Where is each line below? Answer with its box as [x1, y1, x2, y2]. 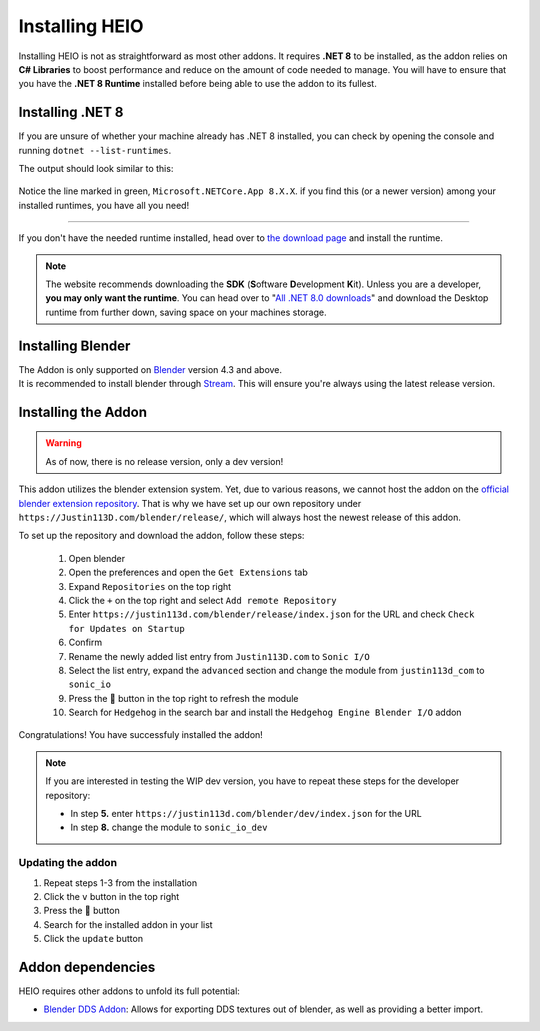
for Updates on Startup [68, 623, 185, 634]
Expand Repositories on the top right [68, 580, 232, 592]
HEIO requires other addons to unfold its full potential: [18, 985, 240, 997]
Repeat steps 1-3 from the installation [43, 876, 198, 889]
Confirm [68, 636, 103, 649]
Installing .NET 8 [18, 104, 124, 121]
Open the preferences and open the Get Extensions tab [68, 566, 309, 579]
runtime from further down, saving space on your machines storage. [45, 306, 327, 318]
